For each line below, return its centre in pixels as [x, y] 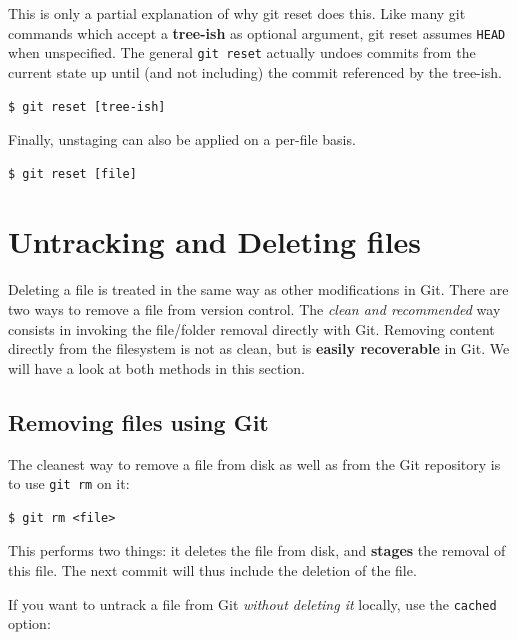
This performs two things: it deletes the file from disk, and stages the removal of [257, 550]
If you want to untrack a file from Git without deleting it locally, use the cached [252, 603]
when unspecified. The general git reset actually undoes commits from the [242, 52]
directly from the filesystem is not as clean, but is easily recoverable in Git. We [259, 348]
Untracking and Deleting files [215, 241]
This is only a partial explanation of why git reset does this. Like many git [237, 13]
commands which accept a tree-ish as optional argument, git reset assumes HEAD [257, 32]
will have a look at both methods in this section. [156, 367]
